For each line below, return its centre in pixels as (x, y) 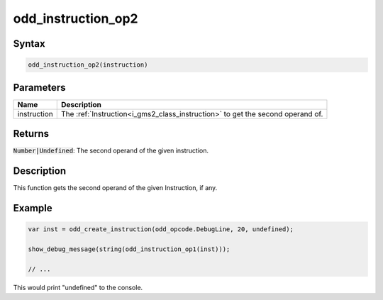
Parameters (39, 88)
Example (33, 208)
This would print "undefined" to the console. (78, 287)
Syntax (29, 44)
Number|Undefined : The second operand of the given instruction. (111, 151)
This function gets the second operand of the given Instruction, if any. (115, 188)
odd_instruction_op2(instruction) (88, 65)
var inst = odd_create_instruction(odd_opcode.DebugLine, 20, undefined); (161, 229)
